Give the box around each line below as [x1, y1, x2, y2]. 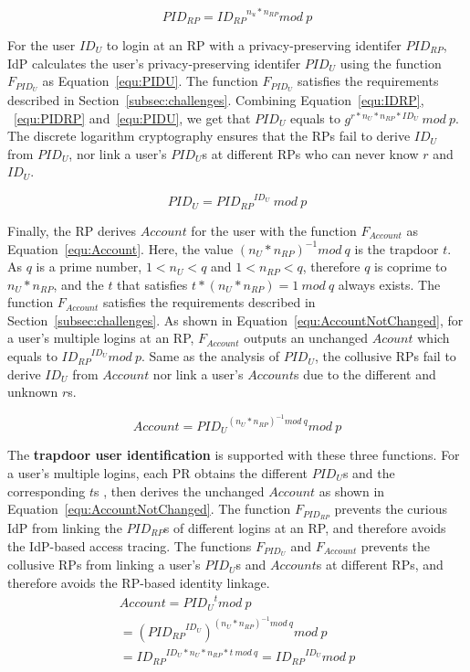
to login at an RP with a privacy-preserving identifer [106, 35, 402, 54]
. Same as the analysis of [141, 347, 280, 366]
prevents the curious [334, 499, 447, 518]
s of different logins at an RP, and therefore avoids [163, 517, 446, 537]
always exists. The [338, 274, 441, 293]
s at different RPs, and [316, 555, 444, 574]
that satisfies [117, 274, 188, 293]
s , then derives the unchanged [94, 481, 265, 500]
